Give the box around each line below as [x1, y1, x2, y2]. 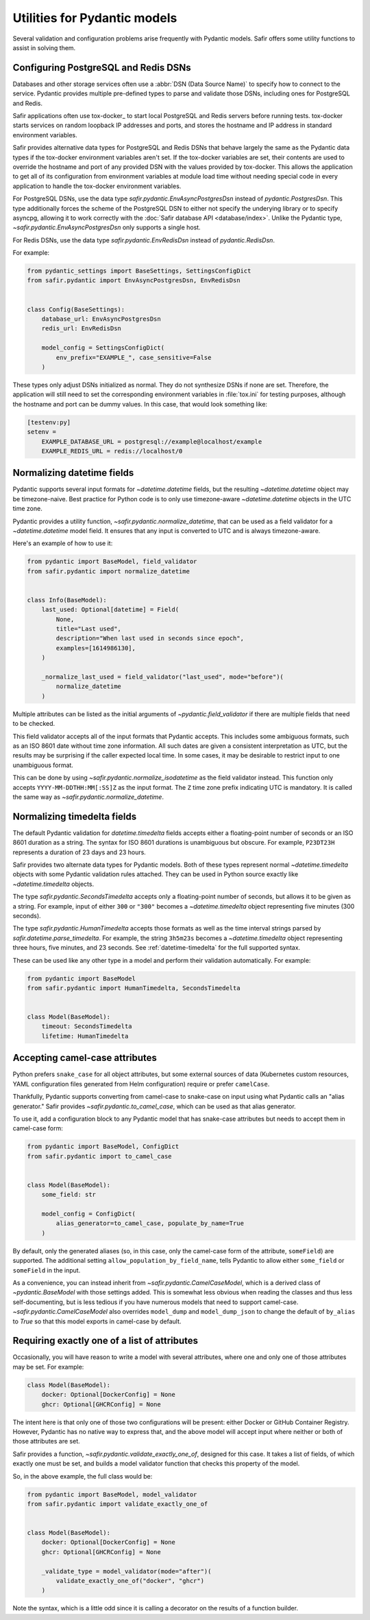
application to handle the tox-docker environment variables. [12, 182, 182, 190]
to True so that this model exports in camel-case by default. [12, 1317, 182, 1325]
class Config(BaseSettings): [27, 306, 125, 313]
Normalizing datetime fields [12, 467, 134, 479]
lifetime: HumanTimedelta [41, 1032, 129, 1040]
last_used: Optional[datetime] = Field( [41, 606, 180, 614]
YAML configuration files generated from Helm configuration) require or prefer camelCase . [12, 1080, 270, 1088]
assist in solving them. [12, 43, 76, 52]
